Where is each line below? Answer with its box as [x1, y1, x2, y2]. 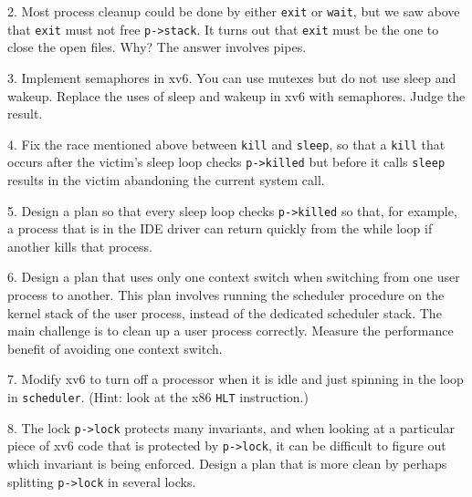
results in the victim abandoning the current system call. [7, 171, 325, 189]
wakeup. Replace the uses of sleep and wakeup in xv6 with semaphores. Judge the [7, 86, 466, 105]
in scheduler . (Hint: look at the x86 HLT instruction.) [7, 388, 309, 406]
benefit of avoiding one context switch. [7, 338, 223, 357]
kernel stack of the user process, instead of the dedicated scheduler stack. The [7, 303, 442, 322]
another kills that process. [7, 236, 152, 255]
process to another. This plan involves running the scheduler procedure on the [7, 285, 445, 305]
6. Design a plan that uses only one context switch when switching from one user [7, 267, 460, 286]
